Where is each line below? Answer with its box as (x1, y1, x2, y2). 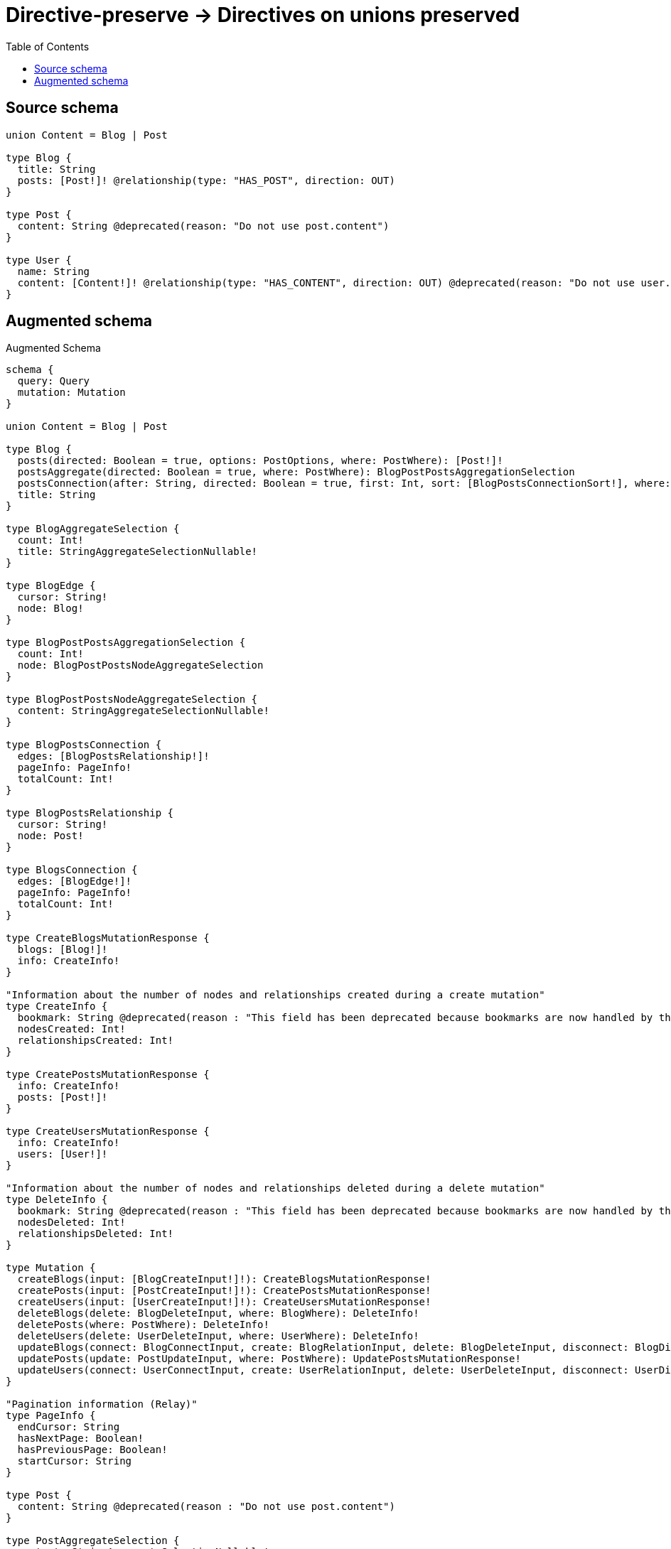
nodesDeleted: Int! (17, 1216, 126, 1229)
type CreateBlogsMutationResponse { (6, 932, 210, 944)
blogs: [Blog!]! (17, 944, 108, 956)
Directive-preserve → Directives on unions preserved (6, 3, 520, 27)
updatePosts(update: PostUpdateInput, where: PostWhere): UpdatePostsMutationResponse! (17, 1353, 521, 1365)
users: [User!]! (17, 1148, 108, 1160)
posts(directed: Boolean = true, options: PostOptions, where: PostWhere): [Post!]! (17, 455, 503, 467)
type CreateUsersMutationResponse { (6, 1126, 210, 1138)
